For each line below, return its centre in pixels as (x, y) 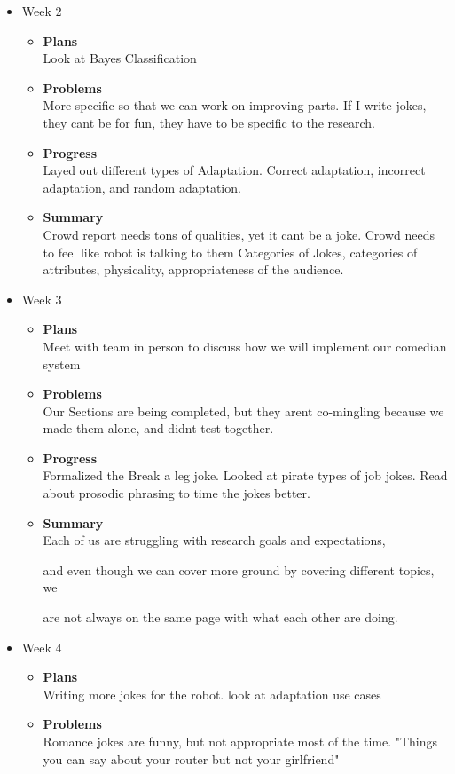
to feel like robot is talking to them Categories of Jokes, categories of (230, 252)
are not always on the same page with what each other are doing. (220, 617)
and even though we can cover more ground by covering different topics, (239, 569)
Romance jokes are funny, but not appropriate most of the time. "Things (240, 741)
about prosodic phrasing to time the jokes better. (177, 493)
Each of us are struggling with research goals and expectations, (214, 540)
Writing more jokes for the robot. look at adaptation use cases (212, 694)
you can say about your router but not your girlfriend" (191, 758)
